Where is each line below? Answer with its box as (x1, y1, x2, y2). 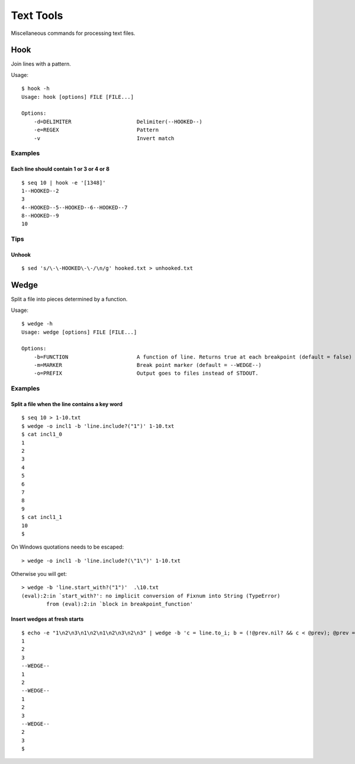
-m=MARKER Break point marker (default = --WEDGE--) (33, 362, 262, 369)
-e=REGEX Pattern (33, 127, 159, 133)
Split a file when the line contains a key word (11, 401, 122, 408)
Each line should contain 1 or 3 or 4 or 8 (11, 166, 109, 173)
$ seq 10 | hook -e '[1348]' (21, 179, 106, 186)
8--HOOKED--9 (21, 212, 59, 219)
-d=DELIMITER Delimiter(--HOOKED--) (33, 118, 202, 125)
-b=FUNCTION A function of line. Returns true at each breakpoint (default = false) (33, 353, 352, 360)
